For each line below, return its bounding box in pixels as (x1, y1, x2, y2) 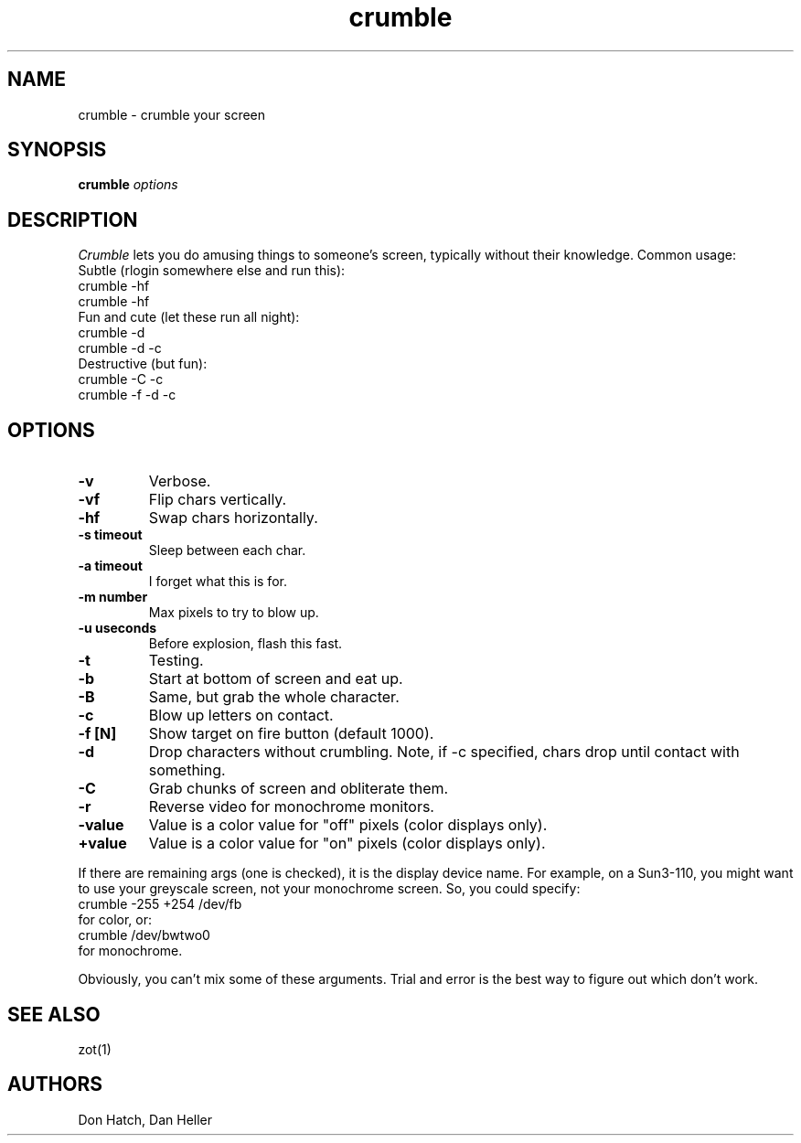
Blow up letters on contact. (148, 706, 334, 725)
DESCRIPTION (7, 208, 138, 231)
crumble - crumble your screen (78, 106, 266, 123)
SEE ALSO (7, 1002, 101, 1026)
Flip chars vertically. (148, 490, 287, 509)
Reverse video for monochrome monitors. (148, 797, 434, 817)
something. (148, 761, 226, 780)
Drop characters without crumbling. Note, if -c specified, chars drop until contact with (148, 742, 740, 762)
